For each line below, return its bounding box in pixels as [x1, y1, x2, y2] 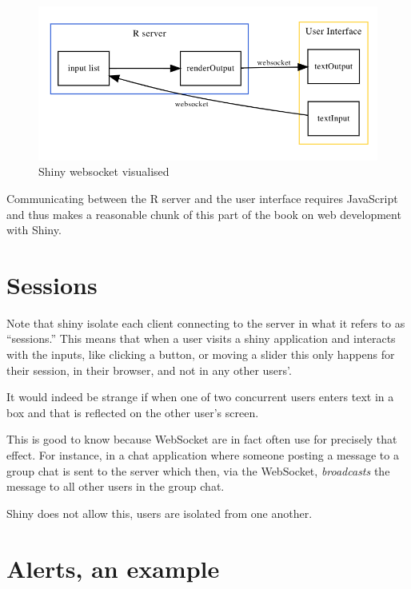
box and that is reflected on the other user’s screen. [6, 404, 259, 420]
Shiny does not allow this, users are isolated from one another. [6, 504, 313, 521]
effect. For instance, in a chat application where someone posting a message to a [6, 446, 399, 463]
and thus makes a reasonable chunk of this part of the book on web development [6, 205, 401, 222]
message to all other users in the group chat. [6, 478, 225, 495]
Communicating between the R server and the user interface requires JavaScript [6, 189, 398, 206]
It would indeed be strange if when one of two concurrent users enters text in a [6, 388, 394, 405]
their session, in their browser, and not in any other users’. [6, 361, 292, 378]
